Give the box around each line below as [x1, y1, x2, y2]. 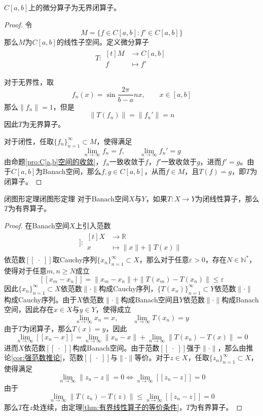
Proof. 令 [4, 19, 32, 29]
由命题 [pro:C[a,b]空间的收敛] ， [4, 156, 103, 166]
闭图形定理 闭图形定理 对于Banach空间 [4, 193, 129, 203]
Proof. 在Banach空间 [4, 220, 69, 230]
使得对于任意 [4, 265, 47, 276]
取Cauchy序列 [52, 254, 97, 265]
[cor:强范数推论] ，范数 [11, 352, 84, 363]
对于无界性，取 [4, 76, 54, 87]
